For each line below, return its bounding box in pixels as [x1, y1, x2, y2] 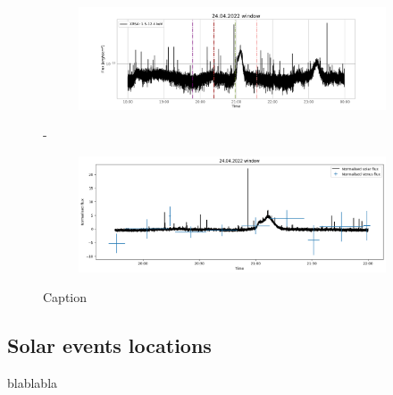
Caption [43, 288, 88, 307]
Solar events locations [7, 332, 212, 359]
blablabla [7, 374, 58, 392]
